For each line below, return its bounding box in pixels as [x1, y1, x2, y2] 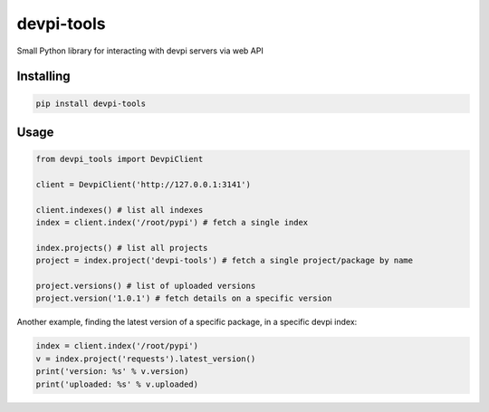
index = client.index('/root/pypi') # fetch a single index [35, 217, 309, 228]
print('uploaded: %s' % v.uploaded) [35, 378, 199, 389]
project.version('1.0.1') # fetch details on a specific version [35, 293, 332, 303]
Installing [16, 69, 72, 84]
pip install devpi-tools [35, 98, 147, 109]
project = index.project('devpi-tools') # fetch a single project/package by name [35, 255, 414, 266]
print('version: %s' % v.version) [35, 367, 189, 377]
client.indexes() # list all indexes [35, 205, 204, 215]
